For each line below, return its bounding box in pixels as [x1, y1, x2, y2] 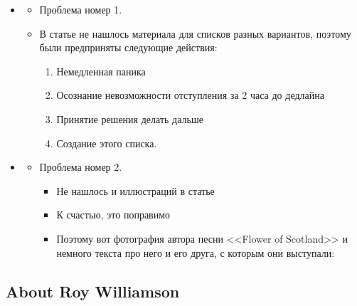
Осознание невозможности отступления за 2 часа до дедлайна [56, 88, 324, 102]
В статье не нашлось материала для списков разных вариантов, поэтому [39, 26, 351, 41]
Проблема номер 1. [39, 2, 122, 16]
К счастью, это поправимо [56, 207, 171, 222]
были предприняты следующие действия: [39, 40, 218, 55]
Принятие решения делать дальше [56, 111, 203, 126]
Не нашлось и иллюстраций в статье [56, 183, 215, 198]
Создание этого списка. [56, 135, 157, 150]
